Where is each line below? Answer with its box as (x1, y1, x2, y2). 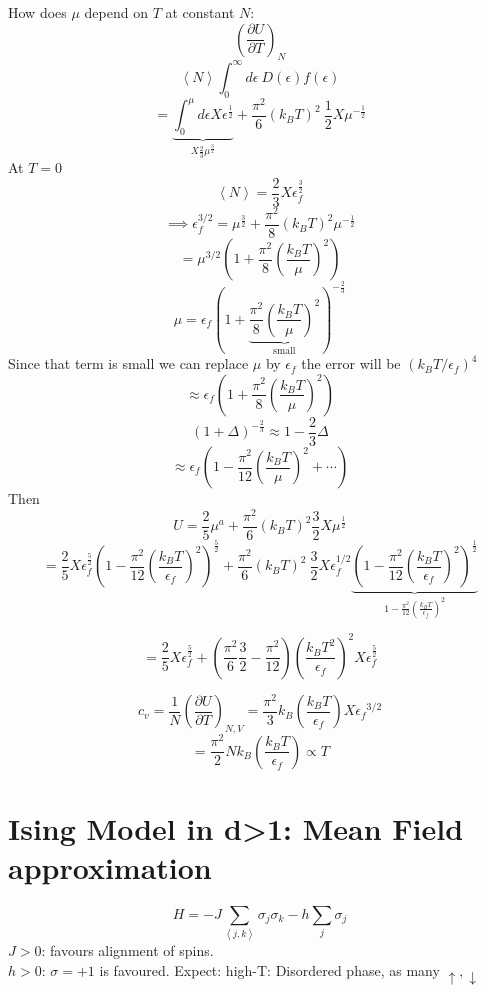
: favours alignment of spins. (41, 940, 214, 961)
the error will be (301, 353, 401, 374)
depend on (84, 2, 148, 22)
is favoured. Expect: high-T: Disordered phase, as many (99, 959, 440, 980)
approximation (8, 846, 212, 887)
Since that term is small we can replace (8, 353, 249, 374)
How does (8, 2, 67, 22)
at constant (165, 2, 235, 22)
